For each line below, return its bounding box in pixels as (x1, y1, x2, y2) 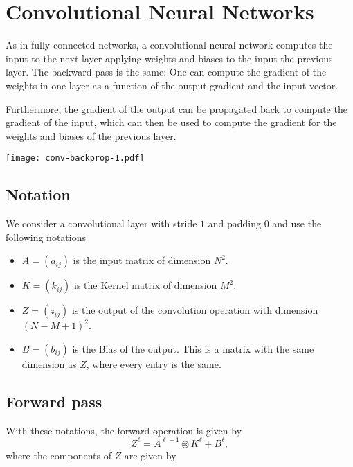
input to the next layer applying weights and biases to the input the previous (6, 51, 333, 65)
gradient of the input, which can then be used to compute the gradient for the (6, 115, 337, 130)
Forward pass (6, 390, 102, 412)
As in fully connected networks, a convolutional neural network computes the (6, 37, 333, 52)
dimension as (21, 356, 77, 371)
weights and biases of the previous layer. (6, 128, 176, 143)
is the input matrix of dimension (73, 253, 211, 267)
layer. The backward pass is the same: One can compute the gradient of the (6, 64, 327, 79)
